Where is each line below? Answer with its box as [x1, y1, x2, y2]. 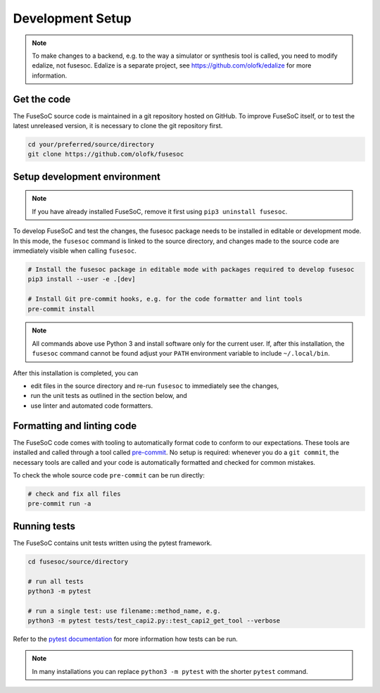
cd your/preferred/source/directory [27, 141, 155, 148]
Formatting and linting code [13, 420, 137, 432]
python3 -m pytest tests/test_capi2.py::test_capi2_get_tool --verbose [27, 617, 281, 625]
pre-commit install [27, 305, 95, 313]
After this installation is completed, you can [13, 368, 139, 377]
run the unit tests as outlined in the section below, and [30, 392, 188, 400]
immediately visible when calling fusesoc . [13, 246, 137, 255]
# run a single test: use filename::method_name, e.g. [27, 606, 221, 615]
